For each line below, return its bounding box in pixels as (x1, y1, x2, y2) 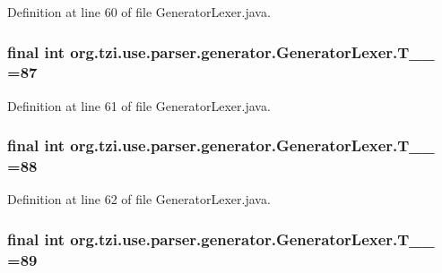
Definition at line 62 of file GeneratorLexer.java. (7, 190, 271, 209)
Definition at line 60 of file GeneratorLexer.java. (7, 3, 271, 21)
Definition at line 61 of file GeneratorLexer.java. (7, 96, 271, 115)
